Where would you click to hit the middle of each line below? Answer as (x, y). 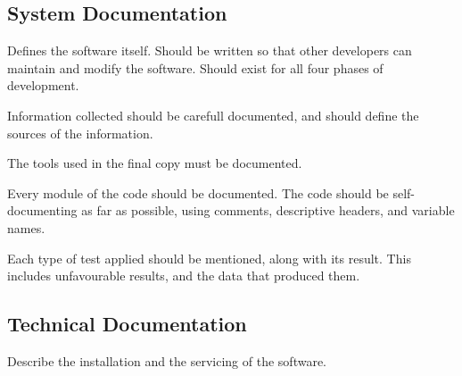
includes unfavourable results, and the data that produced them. (184, 276)
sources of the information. (80, 133)
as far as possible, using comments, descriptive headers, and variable (268, 210)
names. (26, 227)
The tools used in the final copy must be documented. (155, 163)
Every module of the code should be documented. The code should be (198, 192)
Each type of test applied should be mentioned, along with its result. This (209, 258)
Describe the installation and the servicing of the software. (167, 360)
